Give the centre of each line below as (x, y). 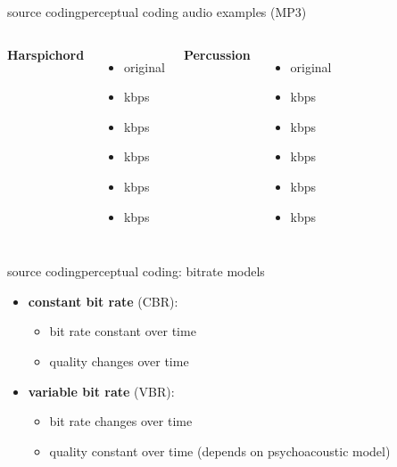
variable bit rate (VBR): (101, 391)
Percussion (217, 54)
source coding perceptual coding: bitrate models (136, 271)
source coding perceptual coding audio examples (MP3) (157, 12)
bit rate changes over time (121, 421)
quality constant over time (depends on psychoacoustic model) (220, 451)
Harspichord (46, 54)
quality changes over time (119, 360)
